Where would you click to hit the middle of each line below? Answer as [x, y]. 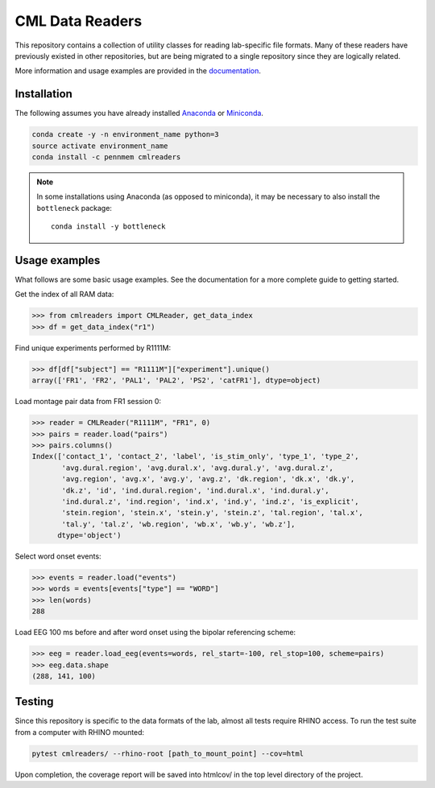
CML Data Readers [79, 21]
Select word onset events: [58, 556]
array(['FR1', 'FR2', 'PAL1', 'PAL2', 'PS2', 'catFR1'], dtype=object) [176, 381]
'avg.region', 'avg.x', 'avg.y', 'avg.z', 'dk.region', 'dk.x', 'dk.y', [208, 479]
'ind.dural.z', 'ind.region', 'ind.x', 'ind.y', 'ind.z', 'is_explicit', [210, 501]
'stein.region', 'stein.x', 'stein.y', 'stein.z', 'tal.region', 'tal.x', [213, 513]
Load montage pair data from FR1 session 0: [88, 402]
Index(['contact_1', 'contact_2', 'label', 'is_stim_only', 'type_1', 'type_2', [195, 456]
